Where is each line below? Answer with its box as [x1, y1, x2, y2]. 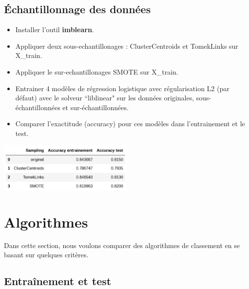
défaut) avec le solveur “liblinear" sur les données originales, [15, 93, 194, 103]
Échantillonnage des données [4, 1, 151, 17]
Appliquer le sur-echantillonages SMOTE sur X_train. [15, 66, 178, 77]
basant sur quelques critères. [4, 250, 89, 260]
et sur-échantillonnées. [62, 102, 129, 112]
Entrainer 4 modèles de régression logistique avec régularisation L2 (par [15, 83, 230, 93]
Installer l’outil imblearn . [15, 24, 94, 35]
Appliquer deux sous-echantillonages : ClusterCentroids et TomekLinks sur [15, 40, 238, 51]
